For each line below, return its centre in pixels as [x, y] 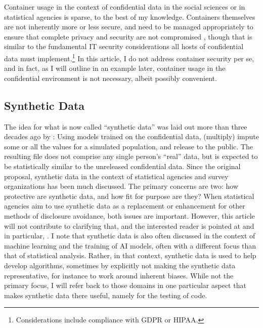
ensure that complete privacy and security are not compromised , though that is [128, 36]
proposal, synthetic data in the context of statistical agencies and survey [116, 176]
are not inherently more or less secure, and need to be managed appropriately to [129, 27]
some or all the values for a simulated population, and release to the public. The [128, 146]
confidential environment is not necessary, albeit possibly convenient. [111, 78]
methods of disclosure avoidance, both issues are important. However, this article [129, 215]
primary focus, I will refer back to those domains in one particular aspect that [125, 285]
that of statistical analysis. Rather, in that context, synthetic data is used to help [130, 255]
